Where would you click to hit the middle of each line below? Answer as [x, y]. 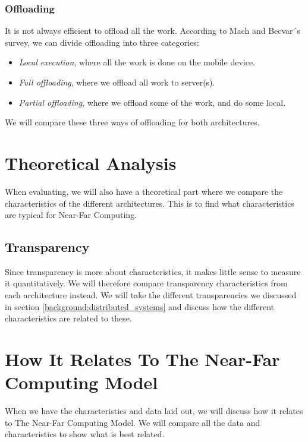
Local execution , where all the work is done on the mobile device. [137, 62]
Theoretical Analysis [91, 162]
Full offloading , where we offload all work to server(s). [117, 82]
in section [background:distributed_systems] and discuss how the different [140, 306]
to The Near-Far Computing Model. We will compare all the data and [133, 422]
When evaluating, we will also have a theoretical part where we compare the [144, 191]
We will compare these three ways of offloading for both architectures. [132, 122]
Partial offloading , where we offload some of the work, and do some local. [152, 102]
